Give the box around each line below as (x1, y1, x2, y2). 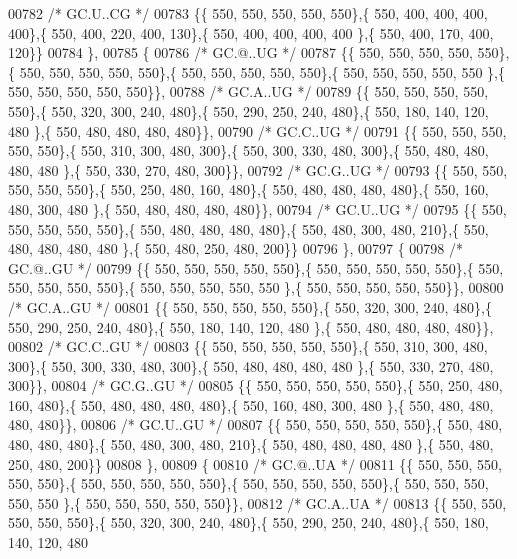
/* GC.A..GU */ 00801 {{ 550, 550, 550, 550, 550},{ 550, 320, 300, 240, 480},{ (8, 296, 492, 317)
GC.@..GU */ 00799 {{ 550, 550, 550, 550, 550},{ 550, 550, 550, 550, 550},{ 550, (8, 257, 504, 278)
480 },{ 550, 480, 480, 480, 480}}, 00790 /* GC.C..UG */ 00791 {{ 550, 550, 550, (8, 120, 507, 141)
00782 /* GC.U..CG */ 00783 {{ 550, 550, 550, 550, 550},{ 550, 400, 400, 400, (8, 3, 488, 23)
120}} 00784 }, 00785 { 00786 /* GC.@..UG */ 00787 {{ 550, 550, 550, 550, (8, 42, 473, 63)
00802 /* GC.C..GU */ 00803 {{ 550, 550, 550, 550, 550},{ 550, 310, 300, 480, (8, 336, 488, 357)
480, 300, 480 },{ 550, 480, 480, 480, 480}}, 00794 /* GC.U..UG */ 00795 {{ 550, (8, 198, 507, 219)
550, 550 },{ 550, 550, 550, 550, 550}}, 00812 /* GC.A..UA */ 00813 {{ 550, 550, (8, 492, 507, 513)
